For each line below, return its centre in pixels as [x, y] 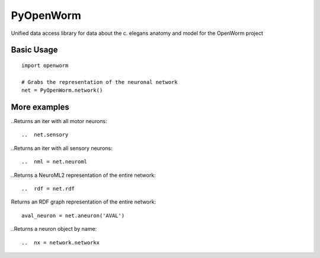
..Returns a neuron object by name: [54, 229]
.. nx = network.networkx [61, 242]
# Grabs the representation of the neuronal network [100, 82]
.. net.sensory [45, 135]
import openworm [45, 65]
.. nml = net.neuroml [55, 162]
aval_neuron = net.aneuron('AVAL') [73, 215]
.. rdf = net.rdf [48, 188]
